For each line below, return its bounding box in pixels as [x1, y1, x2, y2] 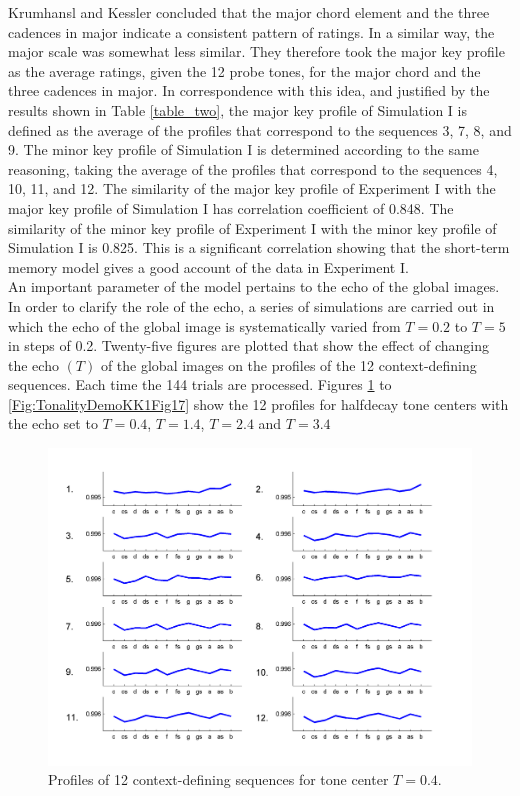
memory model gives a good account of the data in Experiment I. [8, 256, 409, 277]
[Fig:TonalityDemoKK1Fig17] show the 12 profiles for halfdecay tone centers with [8, 393, 509, 414]
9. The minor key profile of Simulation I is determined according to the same [8, 139, 479, 160]
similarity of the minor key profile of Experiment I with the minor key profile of [8, 217, 497, 238]
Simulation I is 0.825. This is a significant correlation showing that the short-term [8, 237, 510, 258]
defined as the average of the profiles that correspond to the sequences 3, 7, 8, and [8, 119, 512, 140]
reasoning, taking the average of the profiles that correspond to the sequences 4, [8, 158, 498, 179]
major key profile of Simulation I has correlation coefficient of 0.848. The [8, 197, 454, 218]
